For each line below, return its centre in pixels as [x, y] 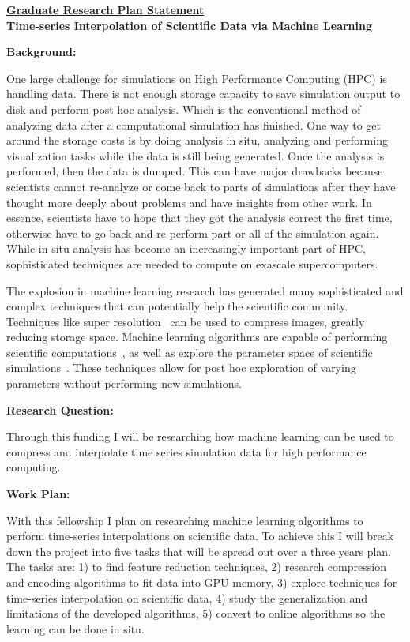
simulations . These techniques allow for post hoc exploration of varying [181, 368]
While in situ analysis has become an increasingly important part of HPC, [186, 248]
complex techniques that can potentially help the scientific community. [177, 306]
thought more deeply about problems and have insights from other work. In [189, 202]
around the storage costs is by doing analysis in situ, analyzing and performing [197, 140]
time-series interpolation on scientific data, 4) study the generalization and [187, 597]
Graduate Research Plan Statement [105, 9]
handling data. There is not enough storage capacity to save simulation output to [203, 94]
